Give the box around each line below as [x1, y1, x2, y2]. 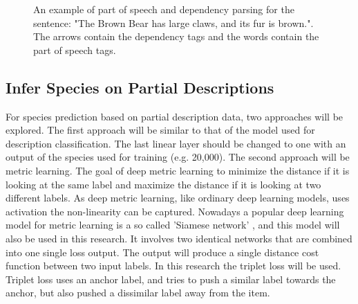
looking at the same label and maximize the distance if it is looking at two [6, 177, 321, 191]
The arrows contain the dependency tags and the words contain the [33, 29, 319, 44]
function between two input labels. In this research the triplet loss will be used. [6, 258, 341, 273]
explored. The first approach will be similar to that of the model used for [6, 123, 315, 137]
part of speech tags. [33, 42, 116, 57]
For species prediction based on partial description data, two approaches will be [6, 109, 343, 123]
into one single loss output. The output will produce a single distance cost [6, 244, 319, 259]
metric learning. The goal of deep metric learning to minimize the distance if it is [6, 163, 350, 177]
